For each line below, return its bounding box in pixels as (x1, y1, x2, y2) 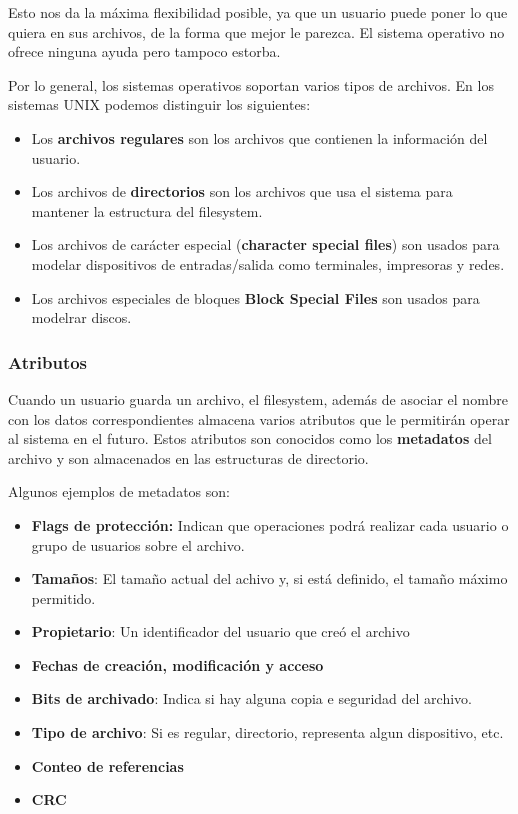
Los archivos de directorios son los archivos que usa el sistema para (31, 181, 453, 202)
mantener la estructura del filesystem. (31, 200, 263, 221)
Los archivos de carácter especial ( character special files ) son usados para (31, 234, 500, 255)
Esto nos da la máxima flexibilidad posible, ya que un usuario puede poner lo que (8, 2, 508, 22)
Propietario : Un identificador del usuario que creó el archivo (31, 621, 410, 642)
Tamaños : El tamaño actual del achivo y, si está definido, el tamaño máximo (31, 568, 508, 589)
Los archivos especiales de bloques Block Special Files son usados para (31, 287, 480, 308)
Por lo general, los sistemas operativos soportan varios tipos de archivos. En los (8, 74, 494, 95)
